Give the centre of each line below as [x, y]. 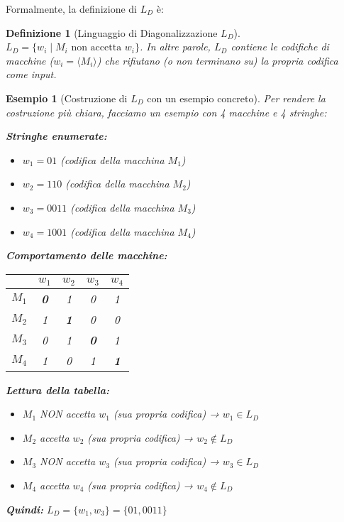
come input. [31, 74]
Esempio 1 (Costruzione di [67, 98]
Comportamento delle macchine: [87, 255]
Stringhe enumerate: [56, 136]
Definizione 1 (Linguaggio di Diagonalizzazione [112, 32]
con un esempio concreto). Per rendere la [236, 98]
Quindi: [24, 509]
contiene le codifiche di [280, 47]
